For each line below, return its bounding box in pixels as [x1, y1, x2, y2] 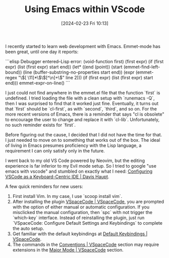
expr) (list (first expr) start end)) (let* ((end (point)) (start [5, 64, 123, 70]
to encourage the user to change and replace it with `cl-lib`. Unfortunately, [5, 116, 160, 122]
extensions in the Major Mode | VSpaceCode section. [12, 246, 124, 253]
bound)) [5, 69, 22, 75]
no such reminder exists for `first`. [5, 122, 76, 128]
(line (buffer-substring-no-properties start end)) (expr [23, 69, 135, 75]
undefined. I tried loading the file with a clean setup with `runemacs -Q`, [5, 95, 155, 101]
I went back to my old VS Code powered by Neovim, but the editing [5, 158, 145, 164]
